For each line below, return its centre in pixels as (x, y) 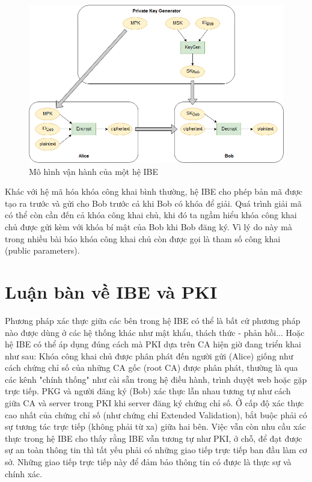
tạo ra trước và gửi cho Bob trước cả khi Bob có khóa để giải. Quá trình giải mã (153, 203)
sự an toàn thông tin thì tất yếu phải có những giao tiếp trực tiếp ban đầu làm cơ (156, 450)
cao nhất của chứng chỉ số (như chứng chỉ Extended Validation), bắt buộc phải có (156, 414)
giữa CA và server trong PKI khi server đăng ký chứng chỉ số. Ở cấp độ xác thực (154, 403)
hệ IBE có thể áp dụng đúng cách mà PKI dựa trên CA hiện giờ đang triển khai (153, 344)
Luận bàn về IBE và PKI (111, 291)
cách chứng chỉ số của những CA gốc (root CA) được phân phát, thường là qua (151, 368)
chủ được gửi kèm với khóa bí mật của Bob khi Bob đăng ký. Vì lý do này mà (148, 227)
